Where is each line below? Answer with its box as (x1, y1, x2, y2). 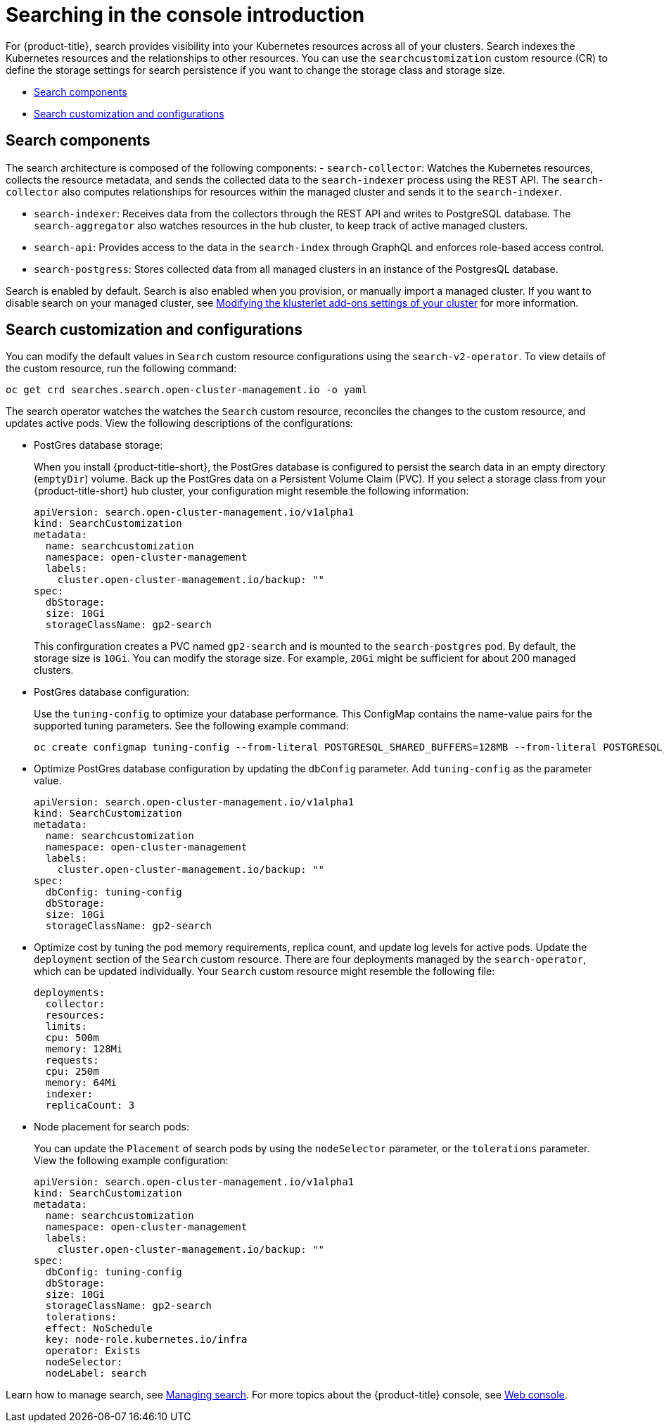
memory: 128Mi (45, 1043, 123, 1055)
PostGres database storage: (34, 439, 163, 452)
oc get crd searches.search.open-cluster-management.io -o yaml (6, 384, 368, 396)
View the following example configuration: (34, 1154, 229, 1167)
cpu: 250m (45, 1066, 99, 1078)
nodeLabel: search (45, 1368, 147, 1379)
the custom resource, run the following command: (6, 362, 237, 375)
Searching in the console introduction (6, 3, 365, 27)
